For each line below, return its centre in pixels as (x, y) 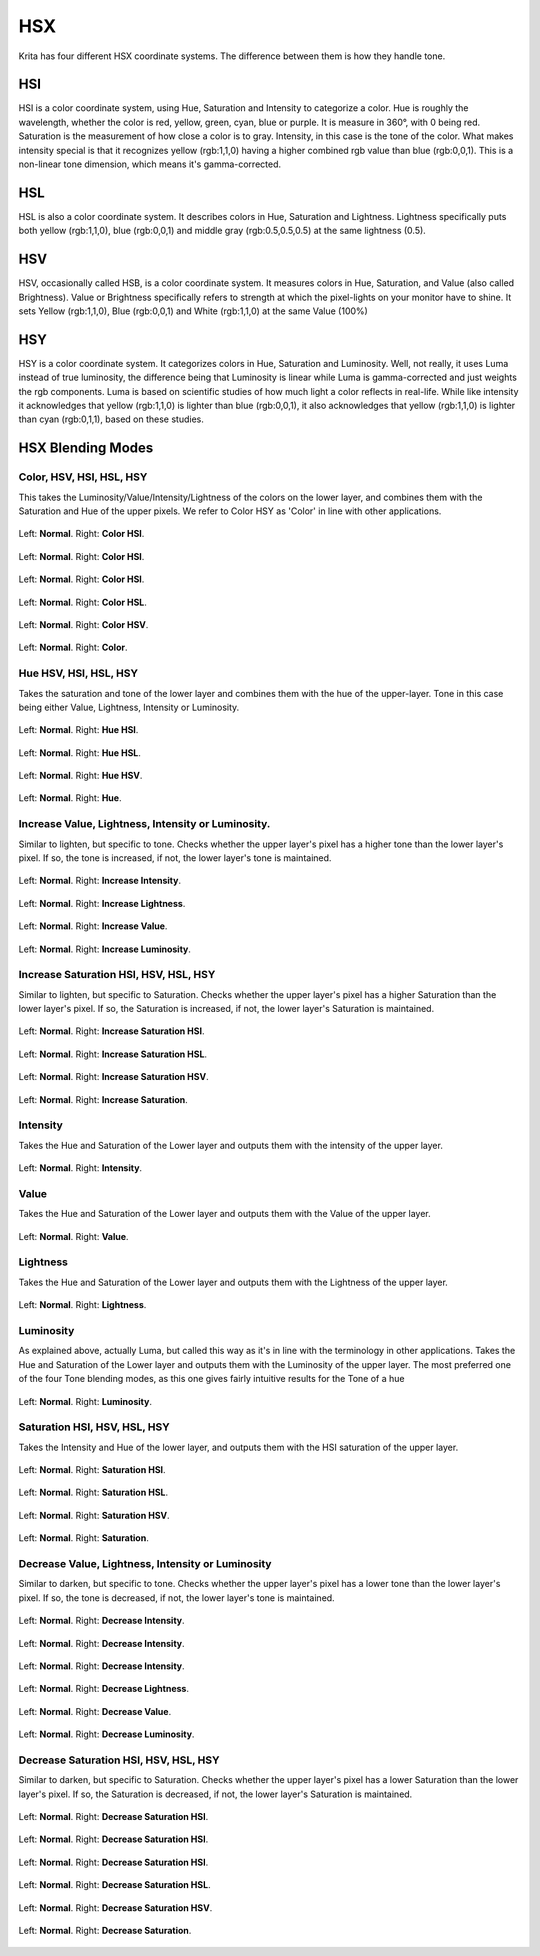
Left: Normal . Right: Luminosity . (85, 1401)
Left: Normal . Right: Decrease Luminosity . (106, 1734)
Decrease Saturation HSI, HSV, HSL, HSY (119, 1760)
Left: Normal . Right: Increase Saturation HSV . (113, 1077)
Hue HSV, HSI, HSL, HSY (78, 673)
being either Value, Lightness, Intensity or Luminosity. (129, 707)
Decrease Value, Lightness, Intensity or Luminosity (145, 1564)
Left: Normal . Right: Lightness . (82, 1305)
